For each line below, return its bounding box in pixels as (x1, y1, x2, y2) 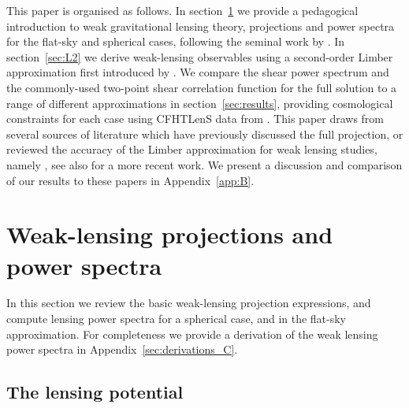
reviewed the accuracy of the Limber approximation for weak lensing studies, (6, 141, 377, 158)
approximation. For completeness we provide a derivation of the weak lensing (6, 325, 378, 342)
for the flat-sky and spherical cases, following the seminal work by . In (6, 33, 345, 50)
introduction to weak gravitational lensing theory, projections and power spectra (6, 17, 395, 34)
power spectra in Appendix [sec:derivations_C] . (6, 341, 238, 358)
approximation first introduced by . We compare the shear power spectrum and (6, 64, 389, 80)
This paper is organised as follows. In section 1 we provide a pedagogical (6, 2, 359, 18)
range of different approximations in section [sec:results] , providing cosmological (6, 95, 393, 111)
